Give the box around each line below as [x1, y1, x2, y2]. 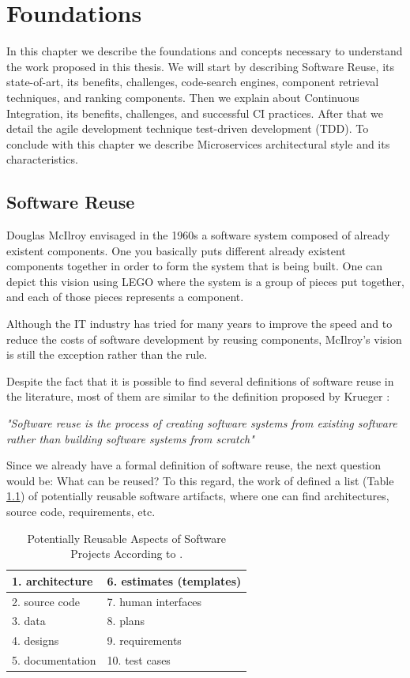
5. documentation [12, 652, 96, 669]
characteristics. [6, 151, 78, 168]
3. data [12, 612, 46, 629]
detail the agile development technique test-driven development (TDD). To [6, 120, 369, 137]
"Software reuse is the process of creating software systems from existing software [6, 415, 397, 431]
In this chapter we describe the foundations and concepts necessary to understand [6, 43, 403, 59]
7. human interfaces [107, 593, 202, 609]
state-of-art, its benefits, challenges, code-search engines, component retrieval [6, 73, 379, 90]
